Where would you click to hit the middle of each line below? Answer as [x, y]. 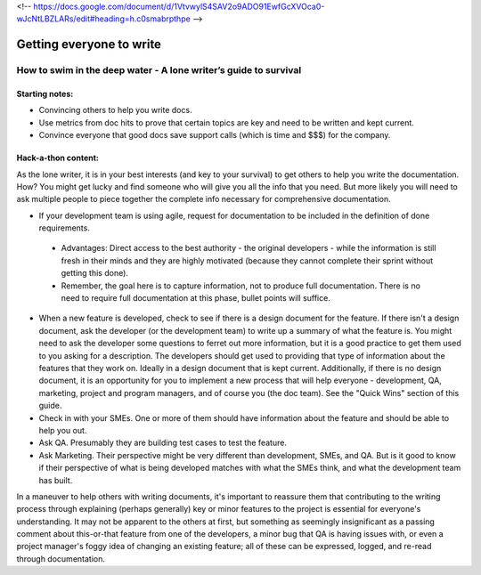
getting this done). [95, 273]
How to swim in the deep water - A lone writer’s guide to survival [159, 70]
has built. [56, 480]
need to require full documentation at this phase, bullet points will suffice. [196, 298]
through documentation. [61, 559]
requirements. [65, 228]
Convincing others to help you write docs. [115, 110]
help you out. [63, 430]
